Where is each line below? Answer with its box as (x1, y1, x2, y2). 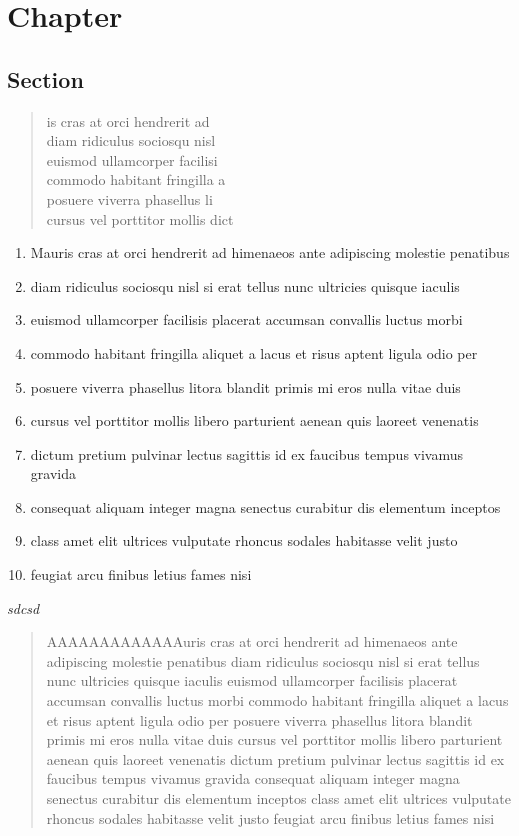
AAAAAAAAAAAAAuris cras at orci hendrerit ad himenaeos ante (46, 631, 458, 652)
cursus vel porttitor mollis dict (46, 208, 234, 229)
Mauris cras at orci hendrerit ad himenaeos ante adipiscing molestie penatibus (30, 242, 510, 263)
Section (7, 63, 84, 94)
